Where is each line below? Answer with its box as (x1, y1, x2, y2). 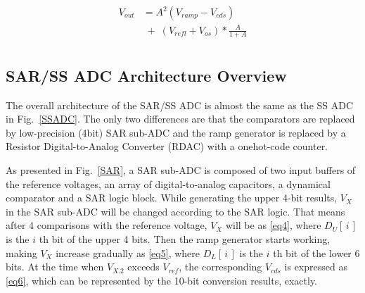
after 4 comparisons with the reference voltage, (6, 218, 207, 232)
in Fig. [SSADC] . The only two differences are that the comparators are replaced (6, 111, 355, 126)
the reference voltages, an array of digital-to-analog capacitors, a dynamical (6, 176, 331, 191)
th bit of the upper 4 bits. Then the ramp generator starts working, (39, 231, 331, 246)
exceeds (127, 259, 160, 274)
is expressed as (284, 259, 347, 274)
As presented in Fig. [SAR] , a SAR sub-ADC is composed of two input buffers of (6, 163, 356, 177)
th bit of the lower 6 (273, 245, 360, 260)
